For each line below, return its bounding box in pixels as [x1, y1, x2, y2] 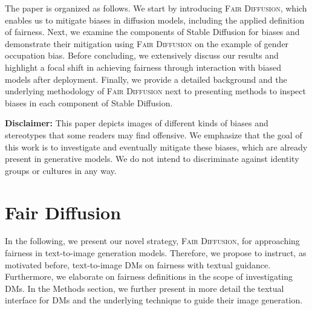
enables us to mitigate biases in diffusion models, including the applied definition [5, 13, 305, 26]
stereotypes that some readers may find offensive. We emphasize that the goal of [5, 128, 302, 141]
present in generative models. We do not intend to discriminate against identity [5, 152, 299, 165]
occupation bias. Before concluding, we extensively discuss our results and [5, 49, 279, 62]
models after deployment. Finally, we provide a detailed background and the [5, 73, 287, 85]
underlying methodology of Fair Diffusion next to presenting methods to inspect [5, 85, 306, 97]
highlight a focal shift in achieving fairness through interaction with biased [5, 60, 282, 73]
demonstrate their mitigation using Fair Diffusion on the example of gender [5, 37, 289, 50]
